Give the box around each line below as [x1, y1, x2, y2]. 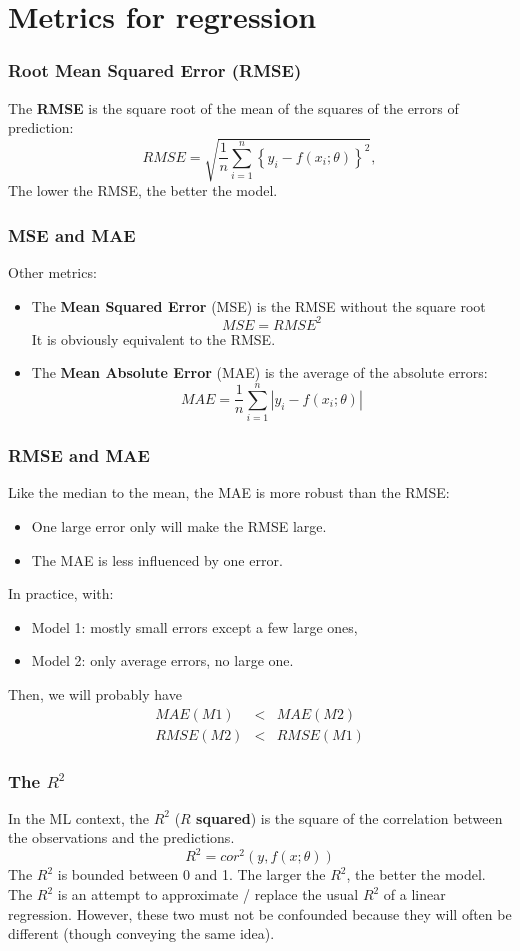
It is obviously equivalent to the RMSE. [31, 328, 276, 349]
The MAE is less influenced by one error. [31, 549, 283, 570]
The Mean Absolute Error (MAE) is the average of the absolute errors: [31, 362, 488, 383]
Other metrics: [8, 262, 97, 283]
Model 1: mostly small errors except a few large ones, [31, 616, 358, 637]
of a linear [383, 884, 446, 905]
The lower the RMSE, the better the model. [8, 180, 278, 201]
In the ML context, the [8, 807, 149, 828]
